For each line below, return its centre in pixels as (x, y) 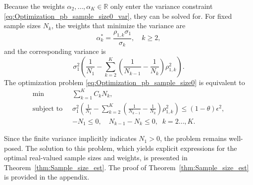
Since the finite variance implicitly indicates (70, 138)
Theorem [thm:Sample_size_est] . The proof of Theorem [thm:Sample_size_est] (126, 167)
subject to (48, 109)
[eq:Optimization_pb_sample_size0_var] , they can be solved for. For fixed (118, 16)
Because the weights (34, 6)
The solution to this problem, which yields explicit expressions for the (131, 148)
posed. (14, 148)
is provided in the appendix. (47, 177)
